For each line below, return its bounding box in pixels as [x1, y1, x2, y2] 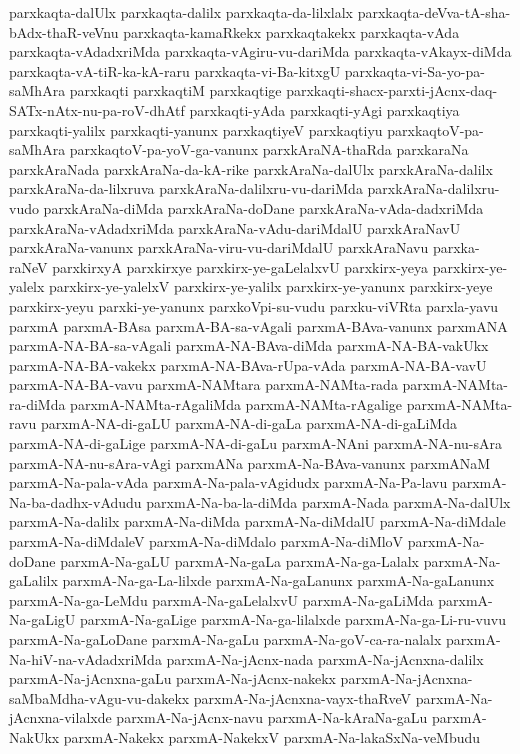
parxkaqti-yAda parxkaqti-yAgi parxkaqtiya [189, 99, 460, 120]
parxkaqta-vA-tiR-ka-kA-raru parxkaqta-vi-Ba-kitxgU [9, 60, 341, 81]
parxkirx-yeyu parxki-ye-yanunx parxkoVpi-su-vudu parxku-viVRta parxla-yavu [9, 295, 499, 316]
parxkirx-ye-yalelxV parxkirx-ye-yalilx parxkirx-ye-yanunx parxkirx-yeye [49, 276, 493, 297]
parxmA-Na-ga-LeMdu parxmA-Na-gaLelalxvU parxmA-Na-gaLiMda [9, 589, 434, 610]
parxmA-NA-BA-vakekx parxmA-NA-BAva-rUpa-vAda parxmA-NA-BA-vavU [9, 354, 487, 375]
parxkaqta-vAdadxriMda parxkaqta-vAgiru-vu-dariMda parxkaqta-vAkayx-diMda [9, 41, 512, 62]
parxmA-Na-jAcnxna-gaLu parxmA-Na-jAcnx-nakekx [9, 668, 336, 689]
